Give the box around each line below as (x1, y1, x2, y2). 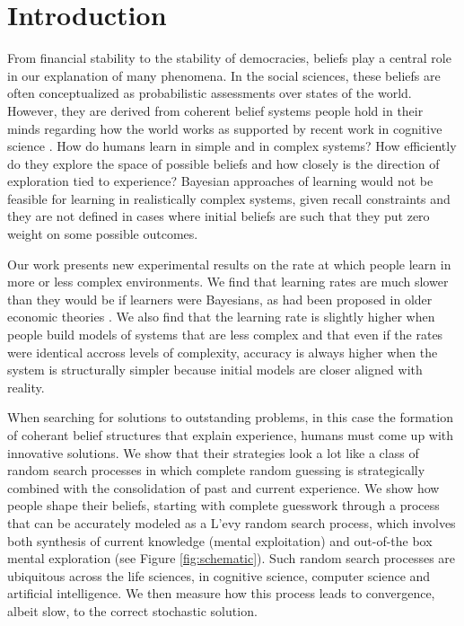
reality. (7, 377, 45, 396)
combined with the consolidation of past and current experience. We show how (7, 478, 440, 497)
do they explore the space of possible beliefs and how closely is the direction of (7, 154, 440, 172)
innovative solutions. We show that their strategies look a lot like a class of (7, 443, 419, 462)
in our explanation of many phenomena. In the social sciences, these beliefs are (7, 66, 441, 84)
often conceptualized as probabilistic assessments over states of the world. (7, 84, 412, 102)
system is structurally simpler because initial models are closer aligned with (7, 360, 423, 379)
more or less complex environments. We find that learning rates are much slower (7, 272, 449, 291)
